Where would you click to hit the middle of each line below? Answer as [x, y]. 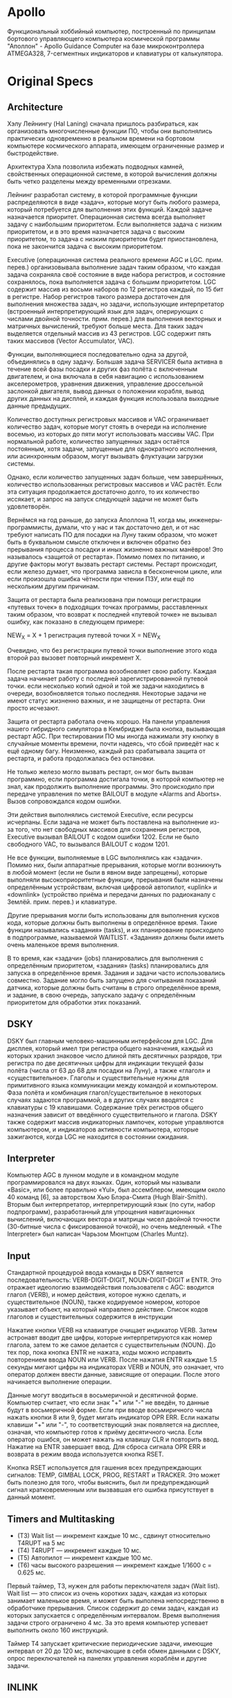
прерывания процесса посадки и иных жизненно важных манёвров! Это [115, 549]
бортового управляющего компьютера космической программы [104, 38]
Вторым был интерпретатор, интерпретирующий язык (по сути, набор [111, 1205]
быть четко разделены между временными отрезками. [89, 181]
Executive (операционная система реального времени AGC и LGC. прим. [115, 259]
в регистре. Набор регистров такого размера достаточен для [99, 296]
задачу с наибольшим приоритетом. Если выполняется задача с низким [115, 224]
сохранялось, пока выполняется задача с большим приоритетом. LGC [112, 282]
